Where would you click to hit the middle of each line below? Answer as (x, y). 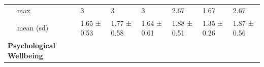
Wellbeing (25, 55)
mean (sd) (33, 28)
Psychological (32, 45)
